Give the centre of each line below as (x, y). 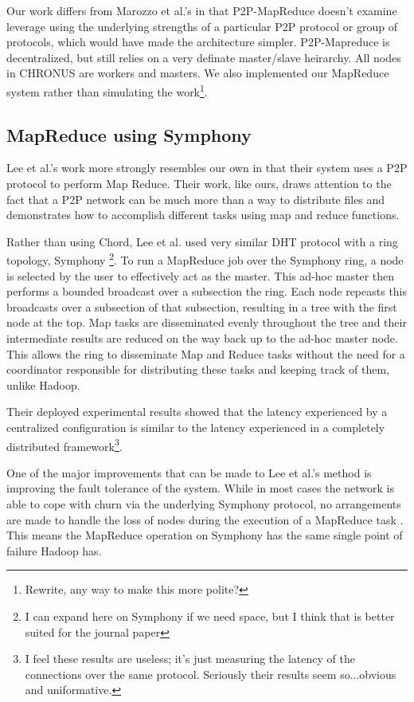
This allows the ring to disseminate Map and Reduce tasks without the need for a (206, 353)
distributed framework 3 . (64, 445)
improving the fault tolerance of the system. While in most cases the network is (201, 488)
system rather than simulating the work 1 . (107, 90)
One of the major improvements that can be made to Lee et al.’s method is (189, 472)
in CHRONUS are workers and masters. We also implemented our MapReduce (198, 73)
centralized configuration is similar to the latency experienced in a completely (196, 427)
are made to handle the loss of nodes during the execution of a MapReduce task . (205, 519)
